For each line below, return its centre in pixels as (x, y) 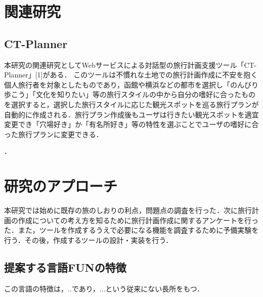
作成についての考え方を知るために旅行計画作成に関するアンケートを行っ (138, 220)
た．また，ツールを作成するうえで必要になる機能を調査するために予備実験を (131, 230)
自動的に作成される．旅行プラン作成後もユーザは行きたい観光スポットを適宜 (131, 114)
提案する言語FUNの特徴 (65, 267)
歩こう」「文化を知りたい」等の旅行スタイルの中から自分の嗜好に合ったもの (130, 94)
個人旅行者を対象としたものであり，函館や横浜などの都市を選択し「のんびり (131, 84)
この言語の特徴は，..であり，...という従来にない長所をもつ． (104, 288)
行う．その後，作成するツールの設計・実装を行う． (89, 240)
